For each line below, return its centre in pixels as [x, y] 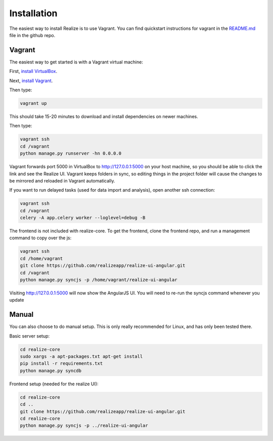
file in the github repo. [32, 35]
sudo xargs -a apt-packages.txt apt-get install [81, 357]
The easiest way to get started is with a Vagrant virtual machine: [76, 62]
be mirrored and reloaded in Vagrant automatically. [62, 180]
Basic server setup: [30, 336]
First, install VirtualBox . [33, 71]
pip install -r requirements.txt [61, 363]
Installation [33, 13]
